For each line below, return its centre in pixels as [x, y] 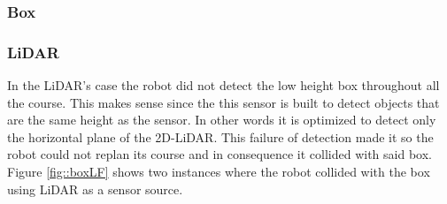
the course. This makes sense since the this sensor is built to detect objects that [223, 102]
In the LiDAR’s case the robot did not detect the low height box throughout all [223, 85]
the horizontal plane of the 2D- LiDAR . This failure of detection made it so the [220, 136]
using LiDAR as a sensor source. [95, 189]
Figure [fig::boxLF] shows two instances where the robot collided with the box [219, 172]
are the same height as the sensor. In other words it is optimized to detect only [222, 120]
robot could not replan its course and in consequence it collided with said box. [220, 154]
